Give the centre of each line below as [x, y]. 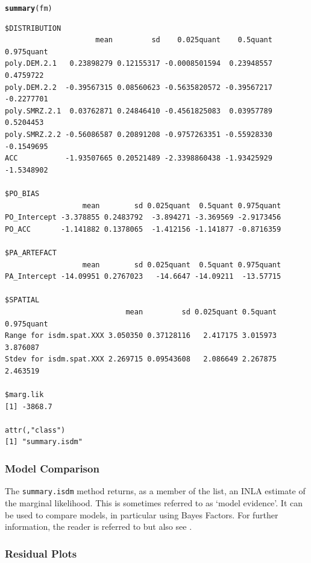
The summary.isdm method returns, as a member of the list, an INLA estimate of [155, 491]
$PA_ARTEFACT [31, 253]
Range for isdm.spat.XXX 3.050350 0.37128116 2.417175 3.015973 [141, 336]
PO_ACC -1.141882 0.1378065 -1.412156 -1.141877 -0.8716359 [143, 229]
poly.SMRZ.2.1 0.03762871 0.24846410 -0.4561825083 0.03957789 [139, 111]
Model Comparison [52, 468]
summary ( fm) [29, 8]
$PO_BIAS [22, 193]
